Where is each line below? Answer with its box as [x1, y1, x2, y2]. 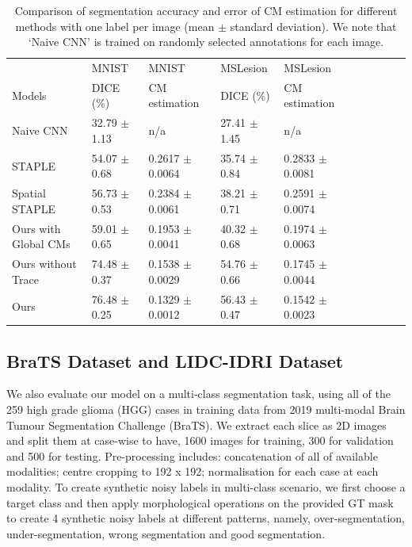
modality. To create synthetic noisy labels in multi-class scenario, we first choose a [6, 478, 406, 495]
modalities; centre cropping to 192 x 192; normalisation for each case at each [6, 463, 379, 480]
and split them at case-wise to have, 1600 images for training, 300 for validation [6, 432, 394, 449]
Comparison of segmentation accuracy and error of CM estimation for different [14, 2, 398, 18]
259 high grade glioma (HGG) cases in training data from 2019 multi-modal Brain [6, 400, 406, 417]
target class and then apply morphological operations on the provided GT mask [6, 494, 394, 511]
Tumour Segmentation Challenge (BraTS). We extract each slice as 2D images [6, 416, 387, 433]
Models [12, 86, 47, 103]
